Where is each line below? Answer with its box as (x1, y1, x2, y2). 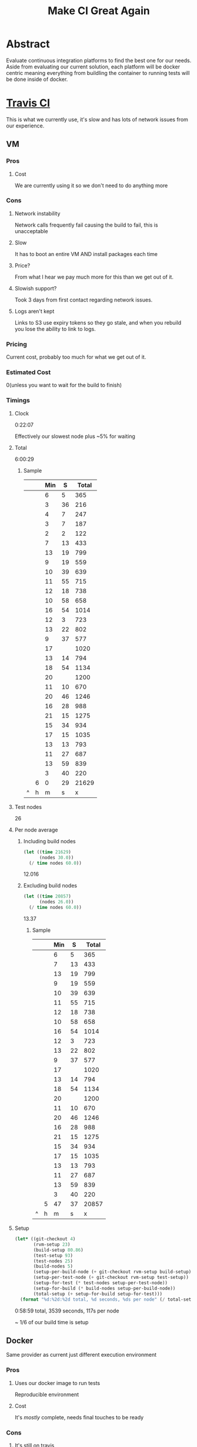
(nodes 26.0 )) (39, 899, 74, 905)
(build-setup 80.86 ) (33, 1247, 84, 1253)
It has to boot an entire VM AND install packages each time (14, 250, 158, 257)
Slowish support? (14, 284, 57, 292)
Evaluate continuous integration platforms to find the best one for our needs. (6, 57, 192, 64)
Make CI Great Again (48, 4, 150, 18)
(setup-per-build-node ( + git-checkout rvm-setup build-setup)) (33, 1269, 194, 1275)
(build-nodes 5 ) (33, 1263, 74, 1269)
